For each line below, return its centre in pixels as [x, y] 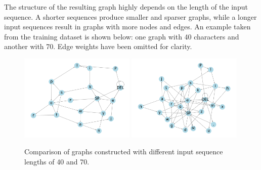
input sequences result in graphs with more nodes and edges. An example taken [127, 27]
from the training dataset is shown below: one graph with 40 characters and [122, 36]
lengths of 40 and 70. [57, 161]
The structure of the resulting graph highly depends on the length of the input [126, 7]
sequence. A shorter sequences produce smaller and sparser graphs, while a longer [130, 16]
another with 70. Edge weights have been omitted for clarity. [98, 46]
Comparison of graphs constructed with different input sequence [124, 152]
